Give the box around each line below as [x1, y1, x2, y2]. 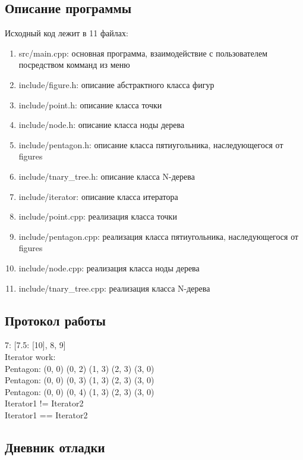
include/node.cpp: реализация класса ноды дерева [18, 261, 200, 274]
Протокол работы [5, 311, 106, 329]
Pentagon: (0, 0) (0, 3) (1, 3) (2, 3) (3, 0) [5, 374, 154, 386]
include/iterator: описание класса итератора [18, 190, 178, 202]
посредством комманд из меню [18, 58, 130, 71]
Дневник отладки [5, 437, 105, 456]
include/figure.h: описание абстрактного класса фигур [18, 78, 214, 90]
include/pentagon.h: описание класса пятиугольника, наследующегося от [18, 138, 283, 151]
